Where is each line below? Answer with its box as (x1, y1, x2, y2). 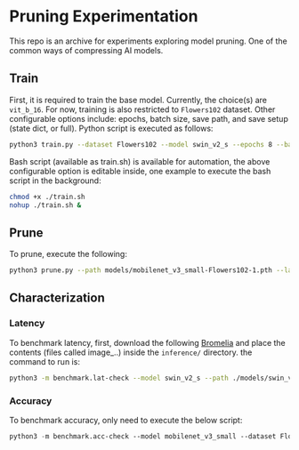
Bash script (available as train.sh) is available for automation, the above (9, 156, 271, 166)
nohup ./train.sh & (9, 200, 82, 210)
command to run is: (9, 356, 80, 366)
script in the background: (9, 175, 101, 186)
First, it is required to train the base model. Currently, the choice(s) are (9, 94, 268, 105)
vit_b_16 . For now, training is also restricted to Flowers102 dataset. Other (9, 104, 276, 115)
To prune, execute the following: (9, 249, 127, 260)
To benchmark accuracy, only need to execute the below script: (9, 414, 243, 425)
